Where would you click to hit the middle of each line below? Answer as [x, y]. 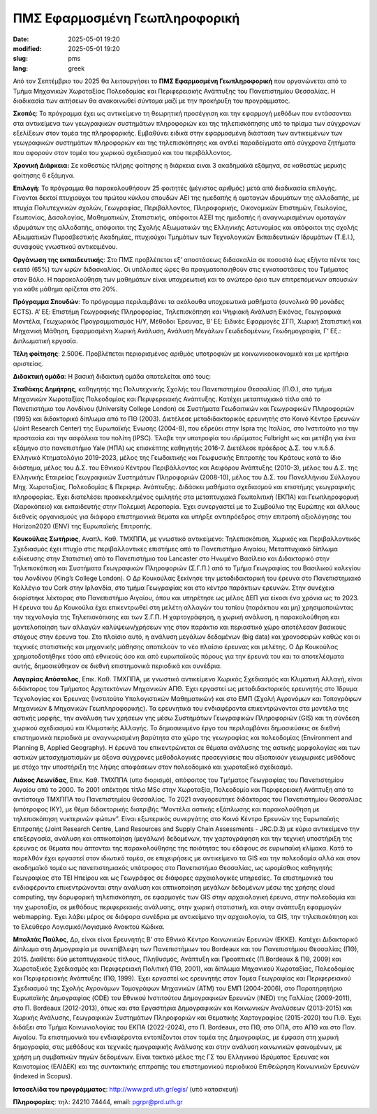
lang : [21, 68]
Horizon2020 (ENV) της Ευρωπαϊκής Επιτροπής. [83, 526]
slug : [20, 59]
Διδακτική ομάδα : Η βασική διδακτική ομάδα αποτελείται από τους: [112, 377]
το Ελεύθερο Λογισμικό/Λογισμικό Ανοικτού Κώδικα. [89, 927]
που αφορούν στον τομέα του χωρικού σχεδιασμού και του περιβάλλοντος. [123, 152]
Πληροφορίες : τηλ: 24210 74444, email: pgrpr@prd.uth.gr [98, 1102]
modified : [27, 48]
